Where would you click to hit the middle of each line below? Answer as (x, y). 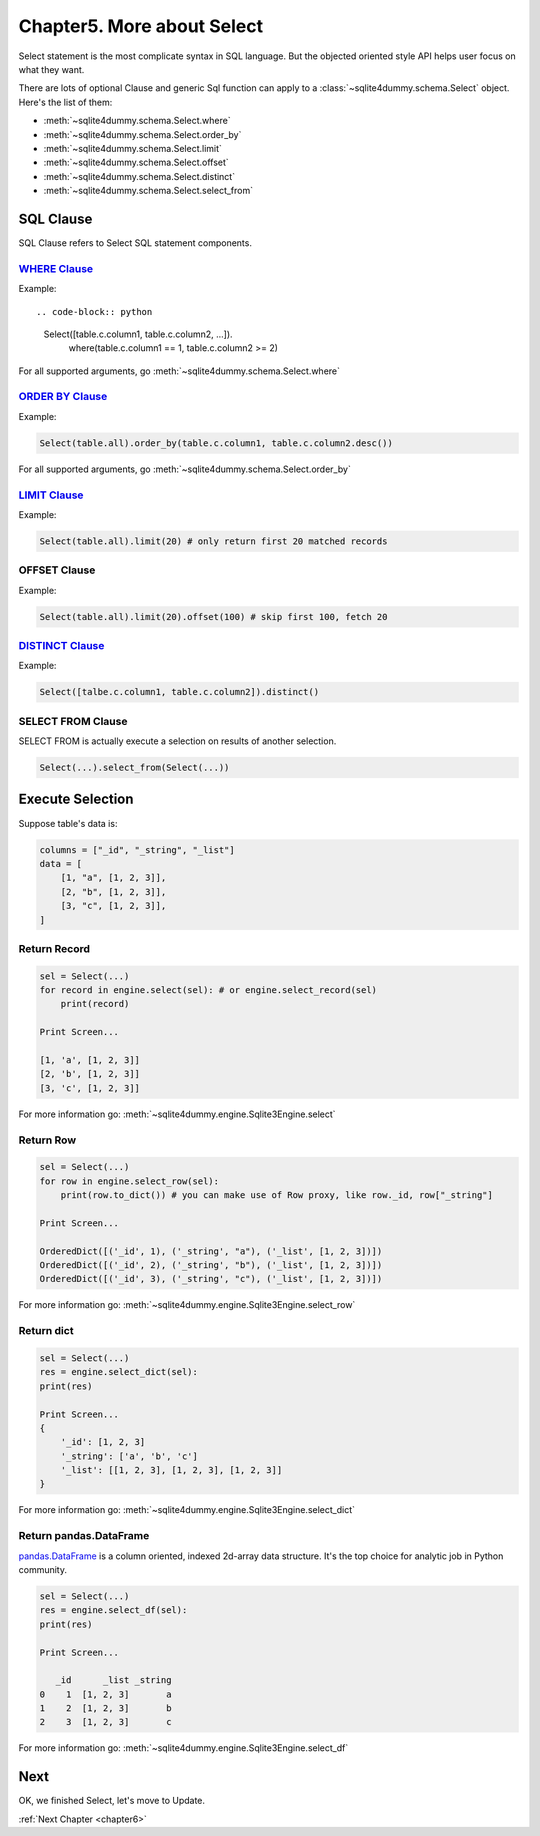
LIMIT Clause (51, 495)
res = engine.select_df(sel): (113, 1610)
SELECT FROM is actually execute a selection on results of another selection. (177, 741)
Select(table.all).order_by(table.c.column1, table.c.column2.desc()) (216, 443)
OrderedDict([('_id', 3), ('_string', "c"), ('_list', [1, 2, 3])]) (211, 1279)
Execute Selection (76, 799)
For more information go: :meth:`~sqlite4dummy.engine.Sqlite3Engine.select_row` (187, 1305)
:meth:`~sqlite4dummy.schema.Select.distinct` (139, 176)
